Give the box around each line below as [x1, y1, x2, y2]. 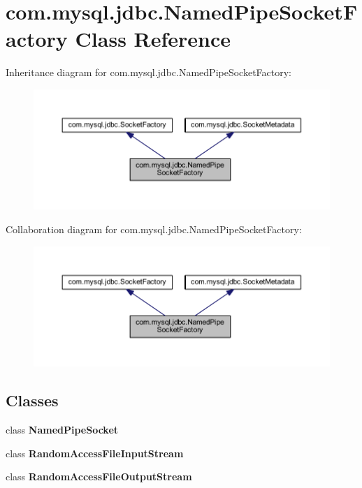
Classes [6, 390, 59, 411]
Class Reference [75, 24, 231, 53]
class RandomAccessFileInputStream [6, 445, 184, 460]
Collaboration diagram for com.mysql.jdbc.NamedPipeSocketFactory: [6, 222, 302, 237]
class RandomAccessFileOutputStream [6, 469, 192, 484]
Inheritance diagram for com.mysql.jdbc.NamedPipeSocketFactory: [6, 65, 291, 80]
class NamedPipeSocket [6, 422, 119, 437]
